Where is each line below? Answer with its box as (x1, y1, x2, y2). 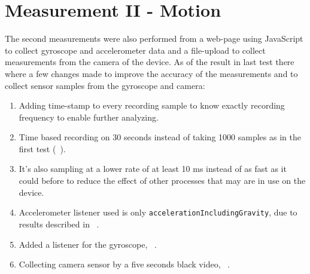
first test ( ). (19, 142, 66, 155)
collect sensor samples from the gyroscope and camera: (5, 79, 205, 91)
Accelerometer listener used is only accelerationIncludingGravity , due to (19, 206, 297, 218)
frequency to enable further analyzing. (19, 110, 159, 123)
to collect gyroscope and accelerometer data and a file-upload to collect (5, 44, 266, 56)
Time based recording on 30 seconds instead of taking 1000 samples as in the (19, 131, 301, 143)
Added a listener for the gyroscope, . (19, 238, 157, 250)
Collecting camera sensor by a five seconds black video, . (19, 258, 230, 270)
